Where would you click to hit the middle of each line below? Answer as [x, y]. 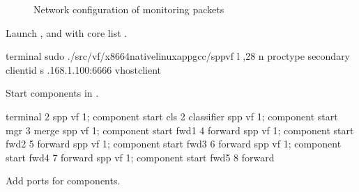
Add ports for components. [63, 181]
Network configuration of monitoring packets [129, 9]
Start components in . [52, 93]
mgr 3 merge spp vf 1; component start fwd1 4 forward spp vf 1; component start [180, 130]
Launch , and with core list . [67, 32]
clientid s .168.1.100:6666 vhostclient [83, 69]
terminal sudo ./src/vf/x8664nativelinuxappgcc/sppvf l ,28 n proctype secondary [178, 56]
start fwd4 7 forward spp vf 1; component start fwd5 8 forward [140, 157]
